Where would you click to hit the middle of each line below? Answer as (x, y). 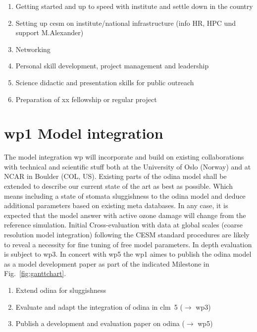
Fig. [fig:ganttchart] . (35, 273)
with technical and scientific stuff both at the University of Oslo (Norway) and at (128, 166)
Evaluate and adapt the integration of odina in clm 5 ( (99, 306)
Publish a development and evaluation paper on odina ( (100, 323)
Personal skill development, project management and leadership (112, 66)
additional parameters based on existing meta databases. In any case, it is (116, 205)
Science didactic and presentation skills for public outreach (105, 82)
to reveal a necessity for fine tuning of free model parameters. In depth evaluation (128, 244)
